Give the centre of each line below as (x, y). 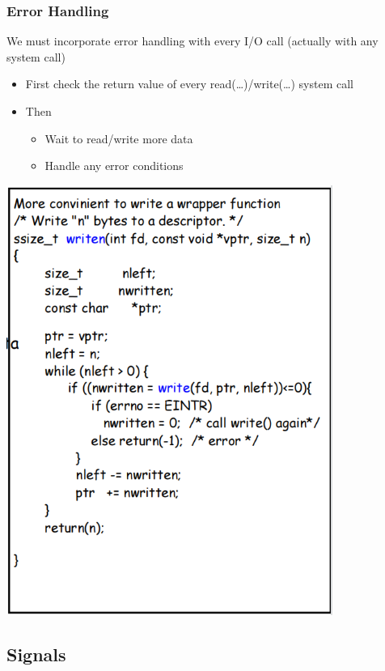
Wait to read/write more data (119, 138)
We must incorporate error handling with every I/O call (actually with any (192, 41)
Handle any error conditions (114, 166)
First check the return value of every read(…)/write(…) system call (189, 84)
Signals (36, 654)
